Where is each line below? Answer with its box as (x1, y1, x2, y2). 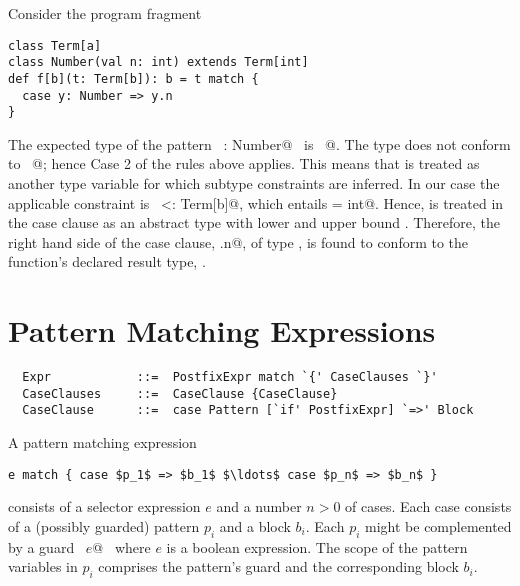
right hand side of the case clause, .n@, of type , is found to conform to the (8, 231, 469, 252)
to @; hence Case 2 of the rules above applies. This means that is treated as (8, 153, 480, 174)
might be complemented (365, 515, 512, 536)
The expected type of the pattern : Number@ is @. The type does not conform (8, 133, 511, 154)
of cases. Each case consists (345, 496, 512, 517)
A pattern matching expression (8, 432, 197, 453)
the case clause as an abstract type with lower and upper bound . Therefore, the (8, 212, 501, 233)
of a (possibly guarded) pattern (8, 515, 200, 536)
